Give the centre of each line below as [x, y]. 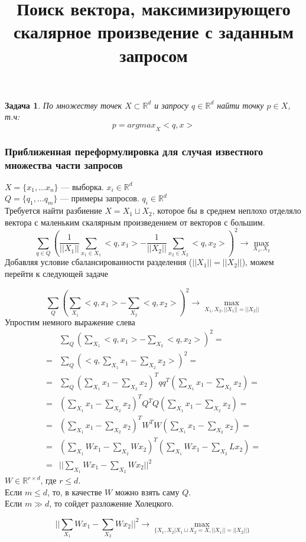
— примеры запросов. [100, 198]
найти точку [240, 105]
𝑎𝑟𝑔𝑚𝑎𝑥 [141, 125]
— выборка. [82, 186]
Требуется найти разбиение [53, 210]
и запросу [172, 105]
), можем [258, 262]
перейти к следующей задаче [56, 274]
